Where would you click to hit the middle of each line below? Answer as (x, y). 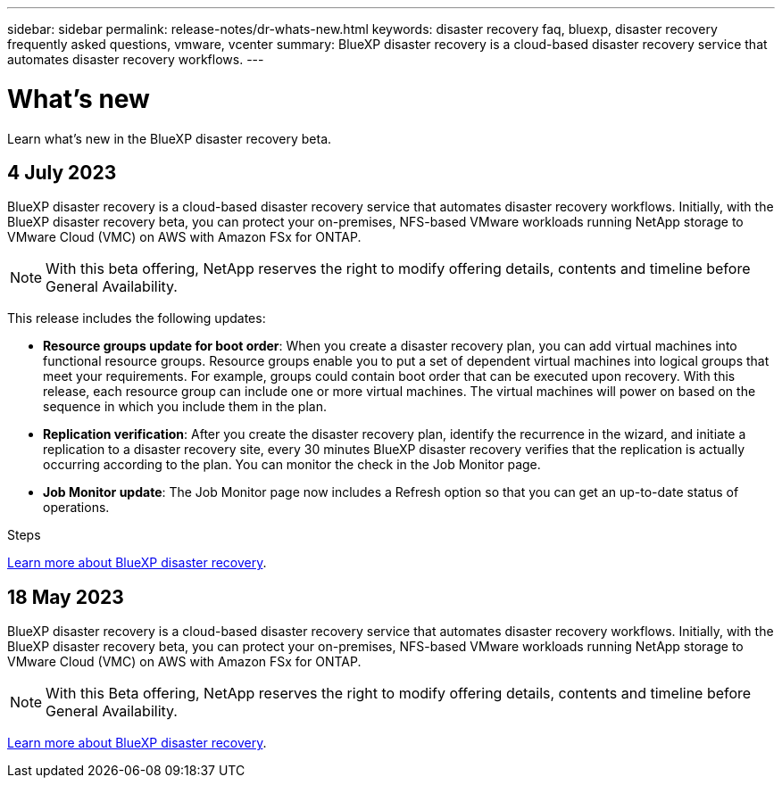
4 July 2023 (62, 172)
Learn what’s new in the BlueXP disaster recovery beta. (170, 138)
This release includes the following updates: (137, 318)
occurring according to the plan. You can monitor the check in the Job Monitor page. (292, 465)
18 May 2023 (66, 597)
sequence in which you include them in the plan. (185, 407)
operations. (76, 508)
